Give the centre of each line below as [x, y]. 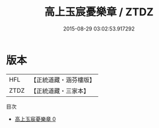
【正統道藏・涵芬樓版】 [63, 80]
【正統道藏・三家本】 [60, 90]
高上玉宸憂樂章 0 [35, 119]
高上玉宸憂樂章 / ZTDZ [99, 12]
